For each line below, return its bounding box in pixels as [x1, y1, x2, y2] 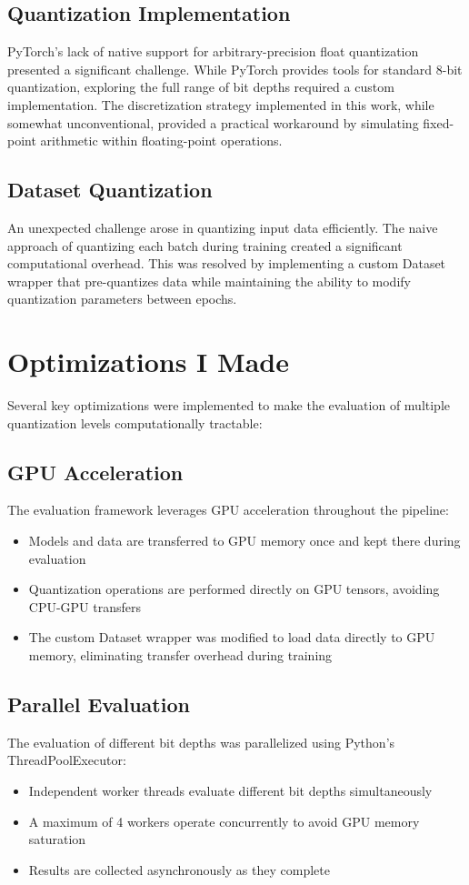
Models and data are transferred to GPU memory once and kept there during [28, 531, 461, 550]
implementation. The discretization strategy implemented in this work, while [7, 95, 434, 114]
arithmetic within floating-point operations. [40, 131, 283, 150]
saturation [28, 830, 86, 849]
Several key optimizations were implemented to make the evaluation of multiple [7, 396, 451, 415]
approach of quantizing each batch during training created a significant [7, 236, 403, 255]
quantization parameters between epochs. [7, 289, 237, 308]
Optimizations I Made [7, 343, 289, 380]
